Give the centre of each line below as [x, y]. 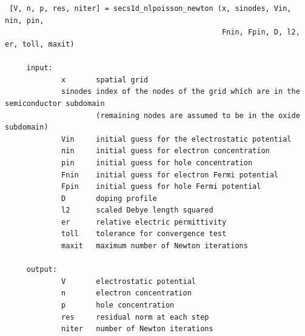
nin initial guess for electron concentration [166, 151]
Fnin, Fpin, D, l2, [261, 32]
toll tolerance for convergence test [144, 234]
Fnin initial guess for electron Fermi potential [170, 175]
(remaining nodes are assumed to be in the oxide [198, 115]
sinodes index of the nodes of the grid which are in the [181, 92]
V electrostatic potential [129, 281]
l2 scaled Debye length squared [137, 210]
